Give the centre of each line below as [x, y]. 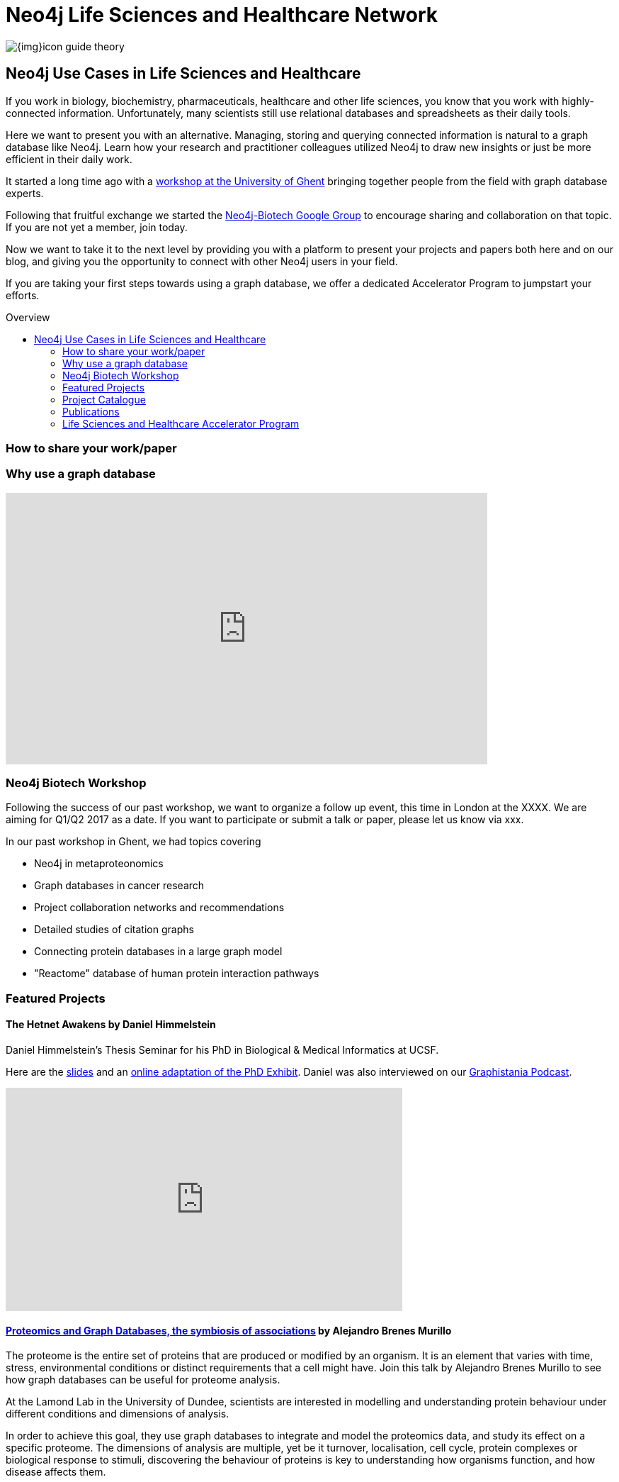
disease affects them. [56, 1472]
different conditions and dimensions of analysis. [118, 1414]
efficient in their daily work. [69, 159]
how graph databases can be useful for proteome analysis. [143, 1380]
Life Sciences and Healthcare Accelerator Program [181, 423]
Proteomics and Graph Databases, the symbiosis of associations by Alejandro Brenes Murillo [229, 1330]
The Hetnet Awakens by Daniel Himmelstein [111, 1025]
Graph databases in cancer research [119, 886]
